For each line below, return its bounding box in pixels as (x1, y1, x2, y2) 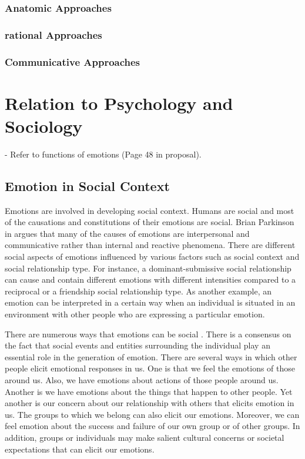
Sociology (5, 113, 83, 138)
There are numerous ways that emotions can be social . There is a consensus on (5, 327, 291, 340)
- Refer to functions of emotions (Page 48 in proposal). (5, 148, 202, 160)
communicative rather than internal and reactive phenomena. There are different (5, 239, 296, 251)
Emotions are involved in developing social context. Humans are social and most (5, 204, 294, 216)
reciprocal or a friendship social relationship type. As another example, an (5, 284, 272, 297)
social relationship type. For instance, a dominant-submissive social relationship (5, 262, 291, 274)
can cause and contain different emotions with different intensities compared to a (5, 273, 296, 286)
